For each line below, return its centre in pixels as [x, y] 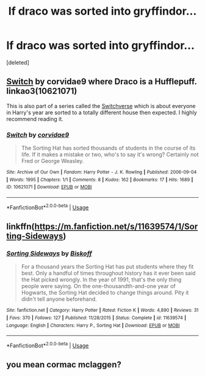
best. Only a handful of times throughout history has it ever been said [108, 273]
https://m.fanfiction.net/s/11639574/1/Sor [116, 227]
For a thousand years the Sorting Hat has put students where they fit [107, 267]
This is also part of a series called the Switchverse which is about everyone [101, 106]
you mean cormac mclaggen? [64, 365]
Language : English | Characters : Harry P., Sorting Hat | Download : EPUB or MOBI [93, 325]
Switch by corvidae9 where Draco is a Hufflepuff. [102, 81]
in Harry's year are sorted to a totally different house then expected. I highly [102, 112]
